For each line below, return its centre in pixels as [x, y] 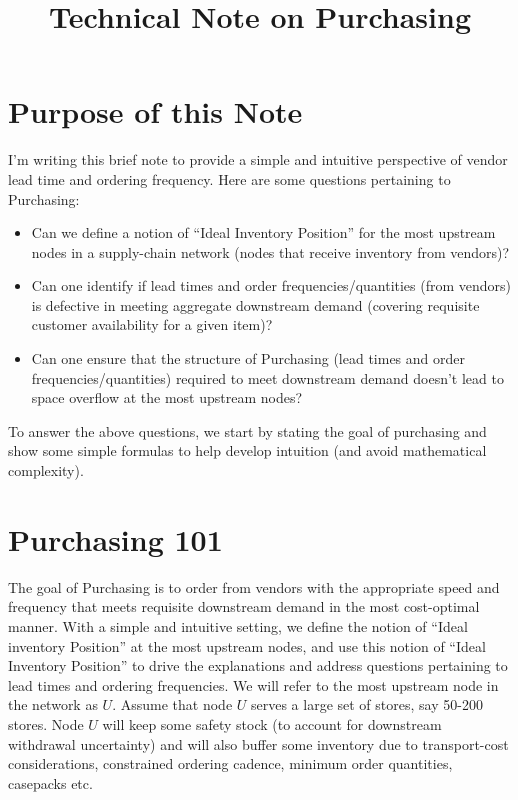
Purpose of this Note [155, 111]
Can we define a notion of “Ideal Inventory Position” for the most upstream [263, 232]
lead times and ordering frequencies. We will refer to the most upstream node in [253, 684]
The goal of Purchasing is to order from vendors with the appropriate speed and [254, 586]
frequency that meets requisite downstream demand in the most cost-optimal [244, 606]
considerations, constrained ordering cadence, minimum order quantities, [230, 763]
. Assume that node [172, 704]
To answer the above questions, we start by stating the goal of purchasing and [247, 430]
